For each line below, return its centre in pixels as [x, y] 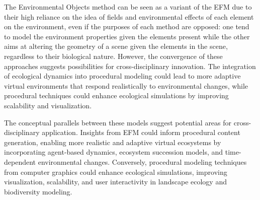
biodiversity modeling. [38, 191]
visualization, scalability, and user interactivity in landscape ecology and [115, 182]
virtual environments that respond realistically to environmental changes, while [126, 85]
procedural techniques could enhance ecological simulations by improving [116, 95]
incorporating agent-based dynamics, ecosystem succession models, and [114, 152]
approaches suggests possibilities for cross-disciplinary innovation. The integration [130, 66]
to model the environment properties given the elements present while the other [127, 36]
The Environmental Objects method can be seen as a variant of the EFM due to [128, 7]
